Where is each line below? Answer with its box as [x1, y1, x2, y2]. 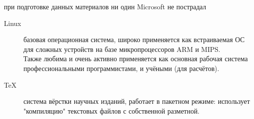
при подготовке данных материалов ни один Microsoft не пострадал [4, 1, 207, 11]
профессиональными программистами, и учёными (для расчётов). [23, 63, 219, 73]
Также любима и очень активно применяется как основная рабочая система [23, 53, 248, 64]
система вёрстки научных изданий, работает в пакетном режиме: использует [23, 96, 250, 106]
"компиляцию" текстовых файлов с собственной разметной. [23, 105, 200, 116]
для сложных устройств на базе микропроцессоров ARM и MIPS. [23, 44, 220, 54]
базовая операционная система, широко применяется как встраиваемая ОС [23, 34, 245, 45]
